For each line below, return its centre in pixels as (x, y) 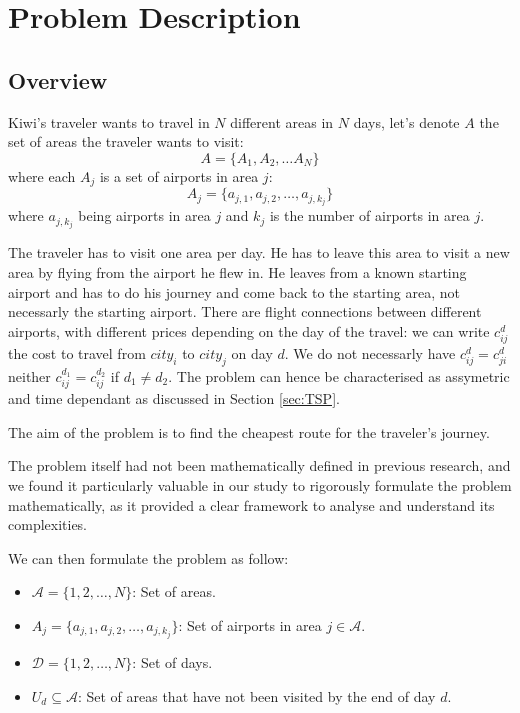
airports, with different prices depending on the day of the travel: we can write (249, 330)
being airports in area (144, 215)
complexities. (48, 524)
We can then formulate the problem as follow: (148, 557)
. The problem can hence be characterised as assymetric (339, 375)
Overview (58, 79)
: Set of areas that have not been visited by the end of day (256, 695)
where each (42, 175)
